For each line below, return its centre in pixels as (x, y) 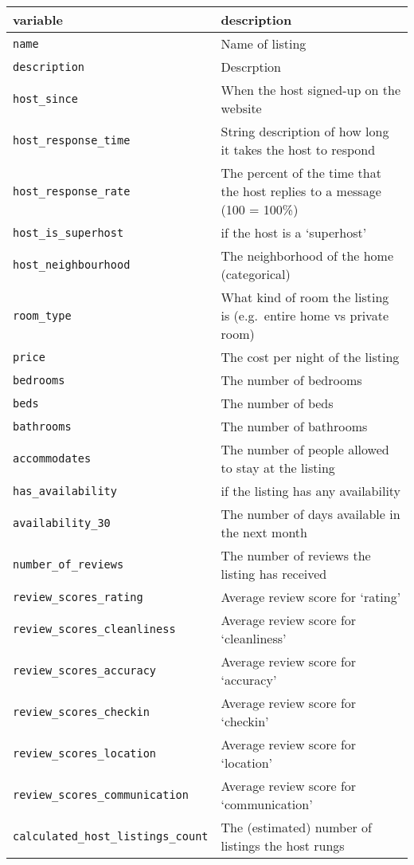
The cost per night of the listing (310, 357)
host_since (45, 99)
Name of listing (264, 43)
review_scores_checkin (81, 712)
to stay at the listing (278, 468)
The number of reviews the (296, 555)
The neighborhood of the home (307, 256)
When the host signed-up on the (311, 90)
